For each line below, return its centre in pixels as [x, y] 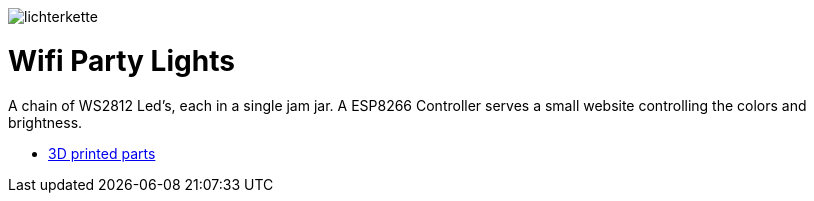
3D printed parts [102, 153]
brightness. [45, 122]
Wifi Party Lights [121, 60]
